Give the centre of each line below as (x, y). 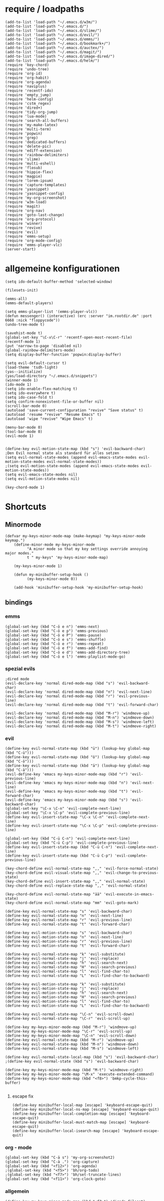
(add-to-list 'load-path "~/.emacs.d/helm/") (52, 60)
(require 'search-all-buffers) (37, 120)
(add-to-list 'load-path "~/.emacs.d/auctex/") (55, 48)
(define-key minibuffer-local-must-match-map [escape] (69, 1123)
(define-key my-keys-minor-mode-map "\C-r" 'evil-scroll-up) (69, 1032)
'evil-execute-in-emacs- (129, 894)
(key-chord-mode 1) (25, 487)
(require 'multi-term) (28, 129)
